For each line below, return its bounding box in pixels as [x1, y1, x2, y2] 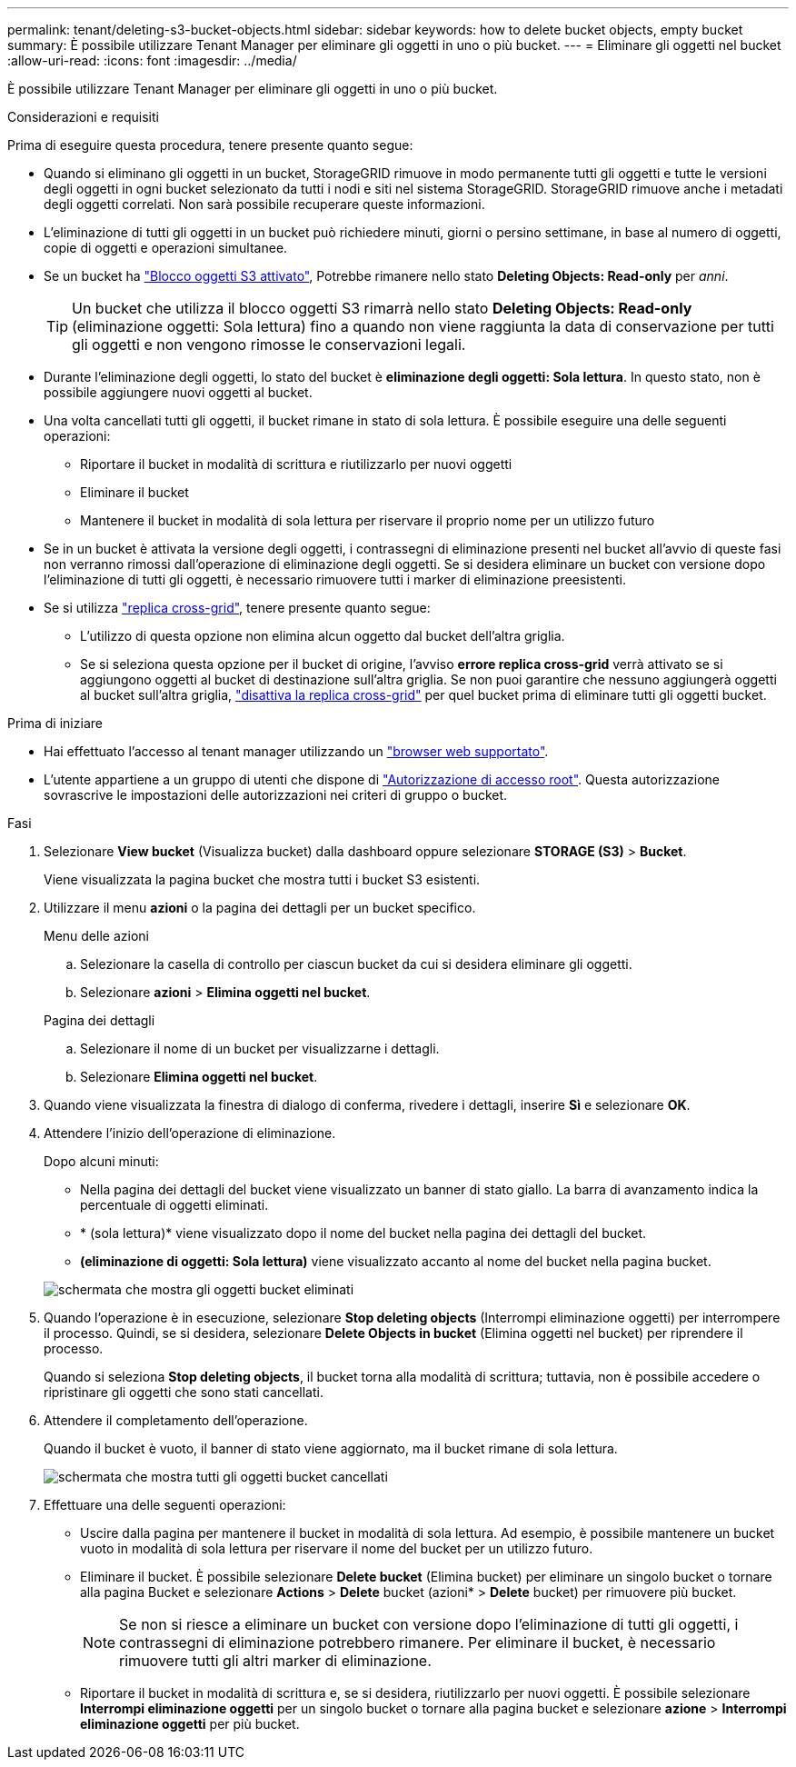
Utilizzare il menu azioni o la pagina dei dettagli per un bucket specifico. [44, 900, 476, 915]
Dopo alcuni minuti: [44, 1153, 159, 1169]
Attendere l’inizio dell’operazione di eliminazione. [44, 1125, 336, 1141]
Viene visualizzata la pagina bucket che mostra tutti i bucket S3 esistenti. [44, 872, 481, 887]
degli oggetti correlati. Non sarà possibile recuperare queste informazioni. [44, 196, 485, 212]
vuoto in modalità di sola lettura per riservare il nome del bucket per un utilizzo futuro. [80, 1541, 593, 1556]
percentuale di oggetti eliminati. [80, 1197, 269, 1213]
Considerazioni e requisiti [7, 109, 159, 125]
